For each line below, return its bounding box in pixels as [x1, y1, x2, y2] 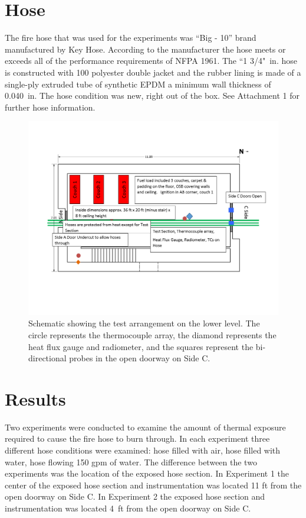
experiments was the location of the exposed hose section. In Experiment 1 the [5, 467, 289, 480]
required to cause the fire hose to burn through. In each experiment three [5, 432, 270, 445]
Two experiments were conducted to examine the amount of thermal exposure [5, 420, 286, 433]
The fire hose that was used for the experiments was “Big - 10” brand [5, 31, 256, 44]
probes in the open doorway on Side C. [69, 352, 210, 364]
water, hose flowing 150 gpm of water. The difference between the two [5, 455, 257, 468]
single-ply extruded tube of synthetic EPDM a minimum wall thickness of [5, 77, 271, 90]
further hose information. [5, 101, 96, 113]
